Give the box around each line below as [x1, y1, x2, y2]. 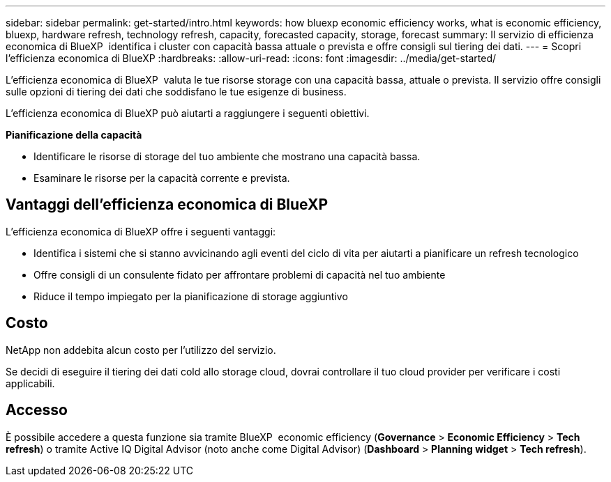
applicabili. [6, 377, 55, 389]
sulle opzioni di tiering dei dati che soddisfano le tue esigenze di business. [6, 86, 347, 98]
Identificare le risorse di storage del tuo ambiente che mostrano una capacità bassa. [33, 150, 421, 162]
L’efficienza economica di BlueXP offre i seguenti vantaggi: [6, 225, 276, 238]
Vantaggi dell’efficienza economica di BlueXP [6, 196, 329, 214]
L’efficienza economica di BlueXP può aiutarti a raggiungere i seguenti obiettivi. [6, 107, 370, 119]
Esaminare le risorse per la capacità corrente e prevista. [33, 172, 290, 184]
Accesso [6, 401, 68, 419]
